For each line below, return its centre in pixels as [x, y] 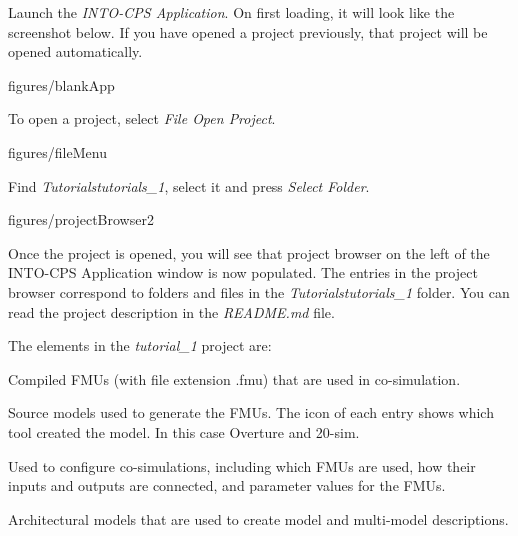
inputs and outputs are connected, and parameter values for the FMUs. [227, 485]
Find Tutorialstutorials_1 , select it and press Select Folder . [189, 185]
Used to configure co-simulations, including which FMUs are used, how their [242, 465]
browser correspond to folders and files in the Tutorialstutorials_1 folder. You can [259, 291]
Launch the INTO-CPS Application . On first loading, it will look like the [231, 12]
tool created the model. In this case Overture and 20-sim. [184, 431]
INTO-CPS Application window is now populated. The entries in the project [243, 272]
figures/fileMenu [57, 151]
